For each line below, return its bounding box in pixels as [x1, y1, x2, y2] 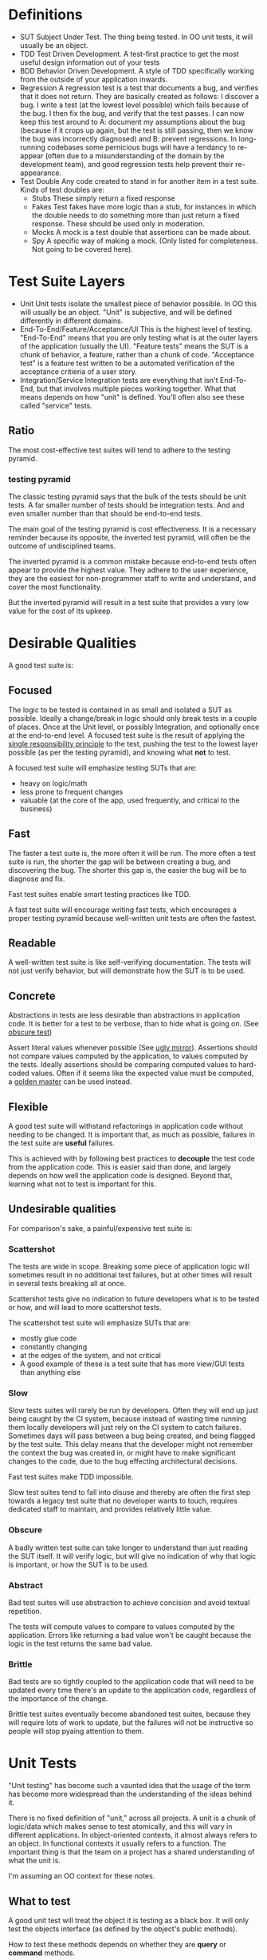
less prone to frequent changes [19, 787, 124, 796]
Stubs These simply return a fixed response [31, 193, 175, 203]
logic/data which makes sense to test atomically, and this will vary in [8, 1822, 233, 1831]
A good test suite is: [8, 660, 74, 670]
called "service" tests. [19, 400, 93, 410]
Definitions [8, 6, 84, 24]
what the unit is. [8, 1856, 61, 1866]
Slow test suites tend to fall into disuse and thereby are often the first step [8, 1488, 251, 1497]
